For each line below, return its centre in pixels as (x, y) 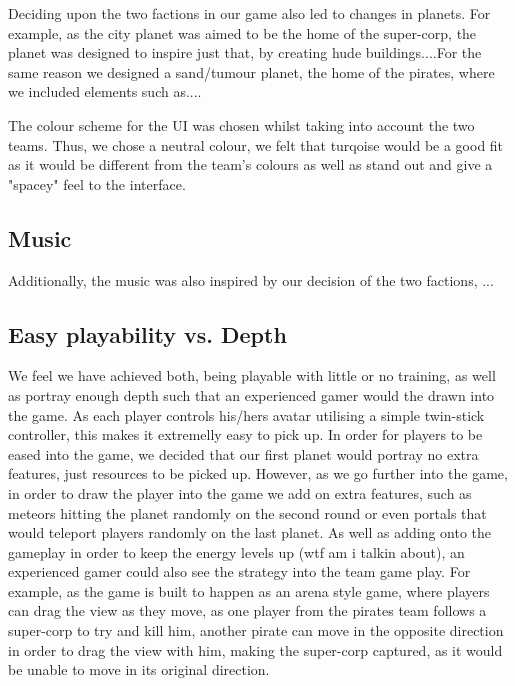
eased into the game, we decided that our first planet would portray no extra (243, 453)
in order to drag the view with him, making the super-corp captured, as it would (255, 649)
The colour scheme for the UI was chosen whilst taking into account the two (241, 124)
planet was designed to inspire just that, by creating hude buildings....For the (245, 52)
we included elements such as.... (105, 91)
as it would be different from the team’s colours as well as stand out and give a (250, 164)
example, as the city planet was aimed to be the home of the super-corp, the (242, 32)
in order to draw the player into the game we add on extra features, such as (240, 492)
